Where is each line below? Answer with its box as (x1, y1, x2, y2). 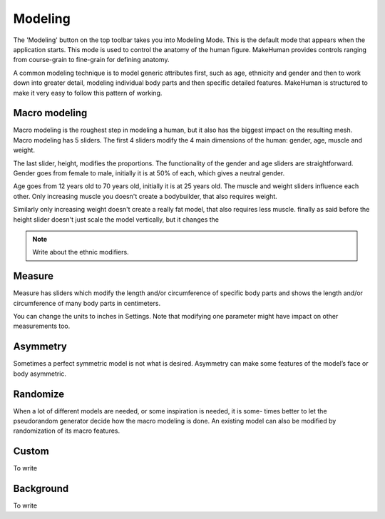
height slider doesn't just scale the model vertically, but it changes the (13, 215, 220, 224)
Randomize (13, 388, 65, 400)
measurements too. (13, 322, 71, 331)
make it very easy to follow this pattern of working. (13, 88, 163, 97)
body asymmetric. (13, 369, 67, 378)
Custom (13, 446, 49, 458)
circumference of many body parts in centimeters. (13, 299, 160, 307)
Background (13, 483, 69, 495)
